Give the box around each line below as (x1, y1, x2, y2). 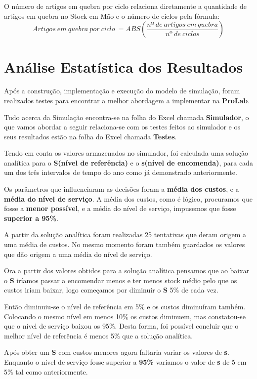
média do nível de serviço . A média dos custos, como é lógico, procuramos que (4, 193, 253, 204)
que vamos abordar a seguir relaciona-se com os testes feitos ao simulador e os (4, 122, 240, 132)
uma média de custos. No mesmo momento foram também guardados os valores (4, 239, 245, 250)
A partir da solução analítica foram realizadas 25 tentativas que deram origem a (4, 229, 247, 240)
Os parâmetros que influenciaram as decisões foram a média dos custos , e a (4, 184, 239, 194)
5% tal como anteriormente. (4, 366, 88, 377)
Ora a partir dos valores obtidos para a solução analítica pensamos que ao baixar (4, 265, 250, 276)
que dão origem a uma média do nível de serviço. (4, 249, 152, 259)
